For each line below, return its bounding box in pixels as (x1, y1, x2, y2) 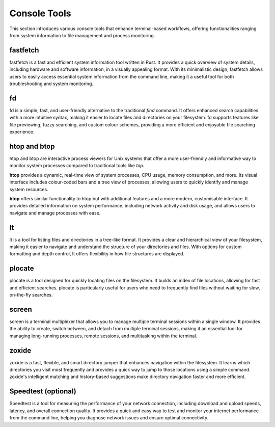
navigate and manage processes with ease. (9, 209, 101, 216)
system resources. (9, 186, 48, 192)
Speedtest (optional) (9, 387, 76, 396)
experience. (9, 129, 35, 135)
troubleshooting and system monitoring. (9, 81, 94, 87)
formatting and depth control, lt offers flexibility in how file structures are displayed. (9, 251, 185, 257)
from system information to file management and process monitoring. (9, 32, 155, 38)
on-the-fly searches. (9, 292, 53, 298)
